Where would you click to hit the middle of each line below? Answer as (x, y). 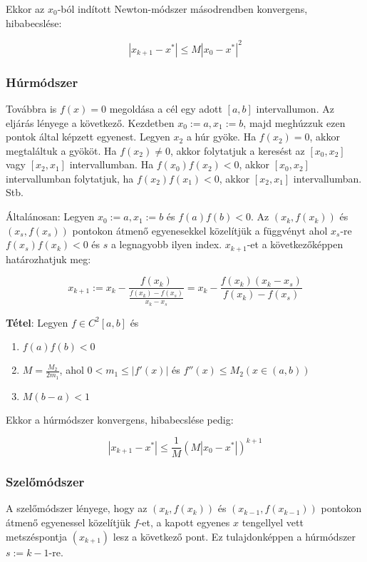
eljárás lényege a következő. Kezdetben (90, 122)
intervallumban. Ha (112, 164)
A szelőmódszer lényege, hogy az (77, 508)
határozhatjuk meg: (48, 259)
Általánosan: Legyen (50, 216)
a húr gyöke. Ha (221, 137)
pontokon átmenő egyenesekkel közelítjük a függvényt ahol (200, 230)
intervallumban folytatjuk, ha (70, 178)
